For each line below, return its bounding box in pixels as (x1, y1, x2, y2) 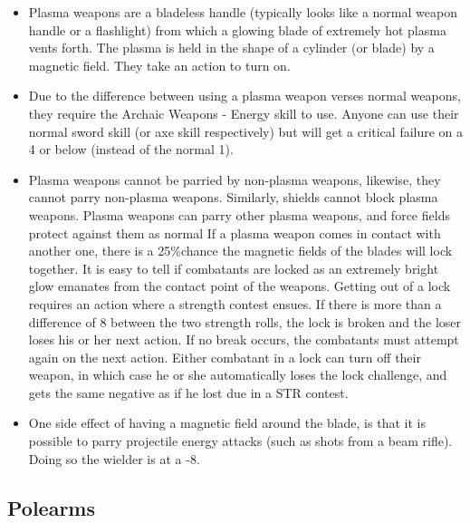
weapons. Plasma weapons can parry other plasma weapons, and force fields (28, 205, 450, 224)
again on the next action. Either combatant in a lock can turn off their (28, 347, 421, 366)
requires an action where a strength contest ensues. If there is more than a (28, 294, 442, 313)
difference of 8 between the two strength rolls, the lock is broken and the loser (28, 312, 462, 331)
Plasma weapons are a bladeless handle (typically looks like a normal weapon (28, 3, 457, 21)
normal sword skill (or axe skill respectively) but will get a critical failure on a (28, 121, 464, 140)
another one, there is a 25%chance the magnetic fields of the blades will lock (28, 241, 453, 260)
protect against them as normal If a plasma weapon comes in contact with (28, 223, 441, 242)
